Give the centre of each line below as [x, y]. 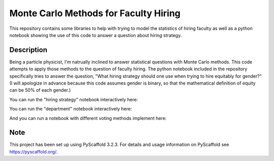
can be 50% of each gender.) [40, 90]
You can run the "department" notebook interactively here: [71, 109]
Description [28, 50]
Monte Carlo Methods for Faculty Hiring [95, 13]
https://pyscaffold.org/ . [33, 151]
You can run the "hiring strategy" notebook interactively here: [74, 99]
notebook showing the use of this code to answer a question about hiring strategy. [96, 35]
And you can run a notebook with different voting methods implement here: [88, 118]
